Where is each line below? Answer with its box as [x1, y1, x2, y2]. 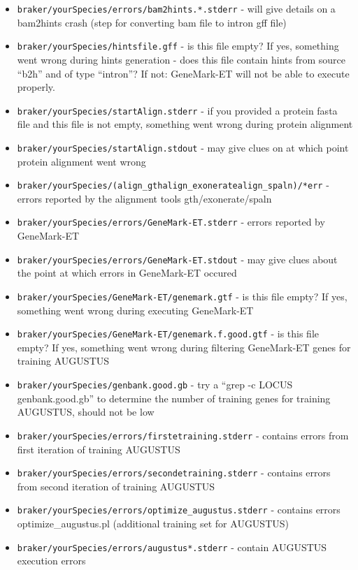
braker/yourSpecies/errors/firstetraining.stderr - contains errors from [17, 427, 349, 442]
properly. [17, 80, 55, 94]
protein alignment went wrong [17, 154, 146, 168]
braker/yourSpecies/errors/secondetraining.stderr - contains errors [17, 465, 331, 480]
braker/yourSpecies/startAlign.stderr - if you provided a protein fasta [17, 103, 338, 117]
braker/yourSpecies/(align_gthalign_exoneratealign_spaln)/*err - [17, 177, 329, 192]
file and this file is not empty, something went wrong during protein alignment [17, 117, 353, 131]
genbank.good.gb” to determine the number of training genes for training [17, 390, 331, 405]
